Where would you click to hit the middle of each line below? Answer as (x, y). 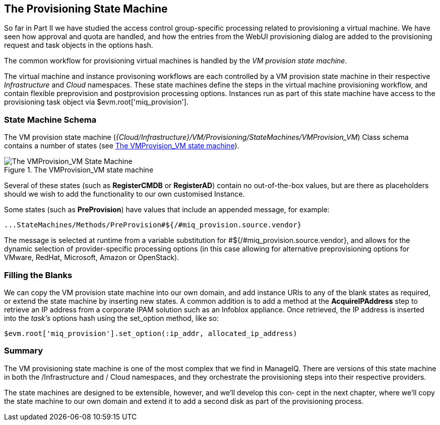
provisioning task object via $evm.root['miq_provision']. (96, 102)
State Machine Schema (50, 119)
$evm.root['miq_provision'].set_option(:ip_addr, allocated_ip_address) (151, 333)
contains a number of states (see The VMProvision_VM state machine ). (122, 146)
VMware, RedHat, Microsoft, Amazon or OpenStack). (92, 258)
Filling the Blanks (38, 275)
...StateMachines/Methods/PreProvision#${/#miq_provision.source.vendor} (153, 225)
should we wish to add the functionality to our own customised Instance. (124, 194)
